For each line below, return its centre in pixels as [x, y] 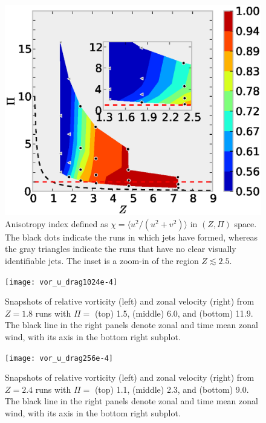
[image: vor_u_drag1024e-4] [61, 282]
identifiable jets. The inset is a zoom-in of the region [102, 260]
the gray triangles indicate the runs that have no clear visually [121, 249]
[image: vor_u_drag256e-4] [59, 358]
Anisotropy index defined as [57, 223]
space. [245, 223]
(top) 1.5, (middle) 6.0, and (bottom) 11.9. [174, 313]
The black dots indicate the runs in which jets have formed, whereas [131, 237]
